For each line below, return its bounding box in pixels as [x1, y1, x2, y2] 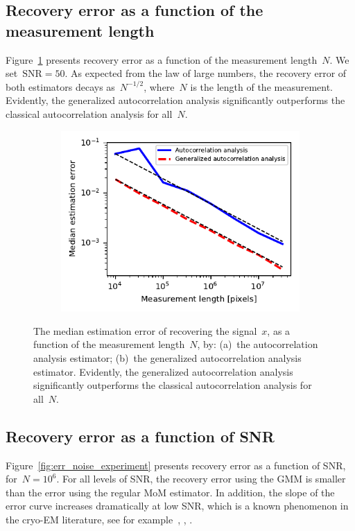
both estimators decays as [6, 79, 115, 94]
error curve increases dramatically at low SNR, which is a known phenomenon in [6, 498, 349, 513]
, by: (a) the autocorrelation [197, 337, 318, 351]
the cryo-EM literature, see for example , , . [6, 512, 193, 526]
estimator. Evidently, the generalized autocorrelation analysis [33, 364, 293, 378]
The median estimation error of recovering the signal [33, 323, 257, 338]
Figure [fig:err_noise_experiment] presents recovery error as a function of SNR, [6, 458, 346, 472]
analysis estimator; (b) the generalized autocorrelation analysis [33, 350, 302, 365]
